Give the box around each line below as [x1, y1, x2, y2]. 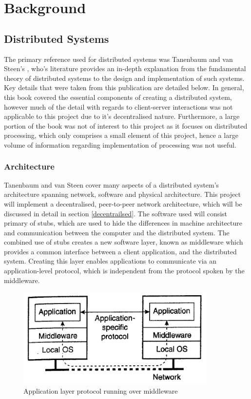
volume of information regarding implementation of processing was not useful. [4, 139, 236, 150]
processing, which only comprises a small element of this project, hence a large [4, 130, 238, 140]
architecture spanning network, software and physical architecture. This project [4, 189, 241, 199]
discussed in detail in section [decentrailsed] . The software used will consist [4, 208, 228, 218]
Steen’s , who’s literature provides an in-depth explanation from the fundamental [4, 63, 246, 74]
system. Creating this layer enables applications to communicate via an [4, 256, 216, 266]
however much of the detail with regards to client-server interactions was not [4, 101, 233, 112]
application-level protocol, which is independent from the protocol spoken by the [4, 266, 245, 276]
